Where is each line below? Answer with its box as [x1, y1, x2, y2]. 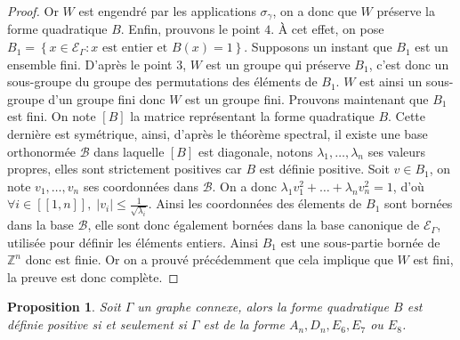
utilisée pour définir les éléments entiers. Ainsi [7, 232, 259, 251]
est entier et [102, 42, 168, 55]
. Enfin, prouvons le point [120, 20, 261, 38]
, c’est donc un [368, 54, 449, 73]
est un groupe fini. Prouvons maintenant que [185, 89, 429, 108]
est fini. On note [7, 107, 96, 125]
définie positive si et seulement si [7, 315, 187, 334]
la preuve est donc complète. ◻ [7, 267, 179, 286]
